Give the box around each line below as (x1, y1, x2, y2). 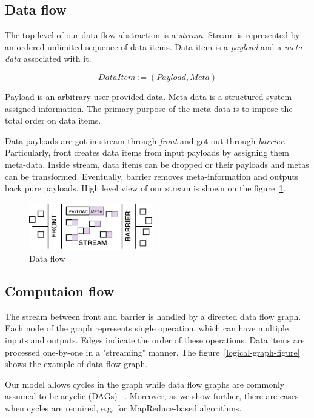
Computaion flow (5, 282, 115, 300)
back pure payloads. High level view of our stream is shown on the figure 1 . (5, 182, 286, 194)
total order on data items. (5, 114, 101, 127)
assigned (5, 102, 36, 114)
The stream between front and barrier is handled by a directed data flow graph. (5, 310, 301, 322)
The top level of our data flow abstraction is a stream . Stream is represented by (5, 28, 300, 41)
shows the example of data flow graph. (5, 357, 148, 370)
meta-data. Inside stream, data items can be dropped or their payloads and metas (5, 158, 309, 170)
